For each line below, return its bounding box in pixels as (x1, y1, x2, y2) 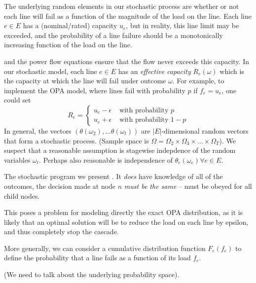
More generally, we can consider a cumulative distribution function (4, 243, 206, 253)
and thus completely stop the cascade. (4, 226, 119, 237)
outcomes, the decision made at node (4, 180, 116, 191)
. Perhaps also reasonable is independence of (39, 154, 173, 165)
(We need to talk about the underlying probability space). (4, 269, 180, 280)
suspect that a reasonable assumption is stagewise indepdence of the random (4, 145, 236, 155)
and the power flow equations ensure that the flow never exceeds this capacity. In (4, 56, 249, 66)
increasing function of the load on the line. (4, 39, 132, 50)
